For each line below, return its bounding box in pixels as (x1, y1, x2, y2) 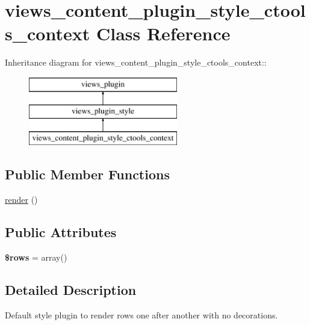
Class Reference (96, 21, 231, 46)
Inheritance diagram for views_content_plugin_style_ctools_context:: (5, 56, 267, 69)
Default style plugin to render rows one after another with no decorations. (5, 308, 278, 321)
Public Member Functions (5, 165, 170, 184)
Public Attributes (5, 223, 117, 241)
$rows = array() (5, 250, 67, 263)
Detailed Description (5, 280, 137, 299)
